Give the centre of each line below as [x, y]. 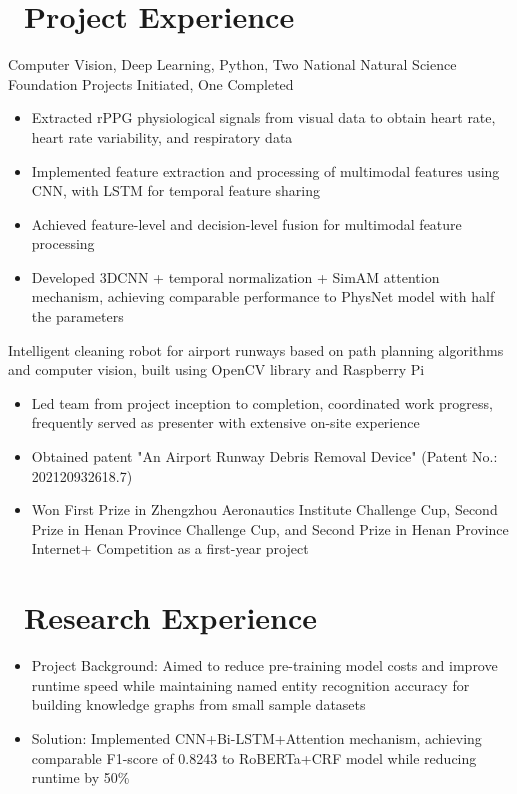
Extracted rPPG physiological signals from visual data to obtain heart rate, [263, 117]
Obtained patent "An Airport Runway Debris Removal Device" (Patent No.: [264, 456]
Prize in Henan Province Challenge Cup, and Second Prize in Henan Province [270, 528]
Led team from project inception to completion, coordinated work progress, [262, 402]
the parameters [77, 316]
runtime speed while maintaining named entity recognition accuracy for [250, 684]
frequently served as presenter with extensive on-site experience [225, 422]
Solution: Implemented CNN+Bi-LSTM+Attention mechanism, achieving [256, 737]
